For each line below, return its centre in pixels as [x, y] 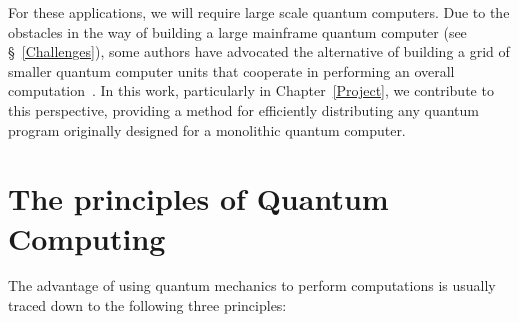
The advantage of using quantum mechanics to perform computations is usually [252, 285]
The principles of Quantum [198, 198]
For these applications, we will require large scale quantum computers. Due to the [259, 12]
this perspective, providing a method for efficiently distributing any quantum [244, 109]
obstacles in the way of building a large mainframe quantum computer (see [237, 31]
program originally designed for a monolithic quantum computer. [207, 129]
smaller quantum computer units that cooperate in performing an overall [231, 70]
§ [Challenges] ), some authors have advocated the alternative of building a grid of [259, 51]
